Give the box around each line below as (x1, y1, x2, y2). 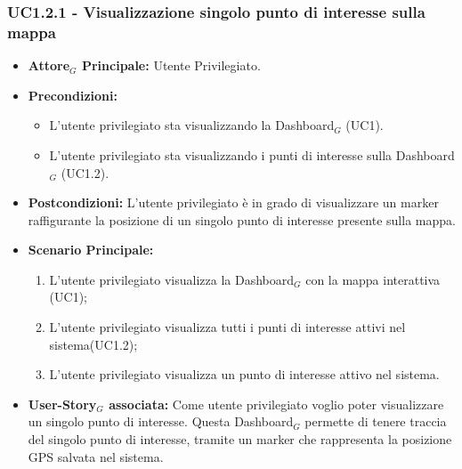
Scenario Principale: (28, 240, 154, 259)
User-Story (28, 394, 97, 413)
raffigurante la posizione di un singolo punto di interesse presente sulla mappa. (28, 210, 456, 229)
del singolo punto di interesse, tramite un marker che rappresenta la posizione (28, 430, 452, 449)
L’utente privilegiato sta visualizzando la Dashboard (49, 116, 335, 134)
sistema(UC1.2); (49, 335, 138, 353)
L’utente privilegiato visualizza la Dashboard (49, 270, 295, 288)
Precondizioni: (28, 85, 118, 104)
